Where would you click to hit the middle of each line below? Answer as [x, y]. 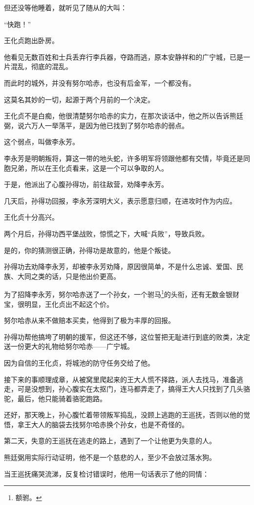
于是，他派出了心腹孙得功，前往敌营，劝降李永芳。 [86, 184]
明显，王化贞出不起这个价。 [69, 304]
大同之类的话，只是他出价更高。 [69, 276]
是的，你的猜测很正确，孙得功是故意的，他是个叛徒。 [89, 250]
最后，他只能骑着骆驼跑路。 [62, 398]
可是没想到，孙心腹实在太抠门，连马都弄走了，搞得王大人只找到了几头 [130, 389]
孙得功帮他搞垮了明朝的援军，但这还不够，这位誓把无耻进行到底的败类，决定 [127, 336]
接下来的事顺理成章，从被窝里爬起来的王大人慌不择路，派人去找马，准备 [120, 379]
